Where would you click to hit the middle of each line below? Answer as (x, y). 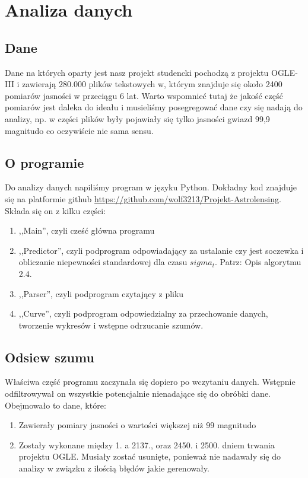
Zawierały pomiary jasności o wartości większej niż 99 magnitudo (137, 425)
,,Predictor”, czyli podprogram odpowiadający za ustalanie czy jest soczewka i (161, 250)
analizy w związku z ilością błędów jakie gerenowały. (114, 468)
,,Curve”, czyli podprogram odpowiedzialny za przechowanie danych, (143, 313)
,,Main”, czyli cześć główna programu (87, 230)
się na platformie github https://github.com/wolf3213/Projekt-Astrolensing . (143, 198)
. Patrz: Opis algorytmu (258, 262)
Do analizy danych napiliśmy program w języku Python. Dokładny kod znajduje (151, 187)
